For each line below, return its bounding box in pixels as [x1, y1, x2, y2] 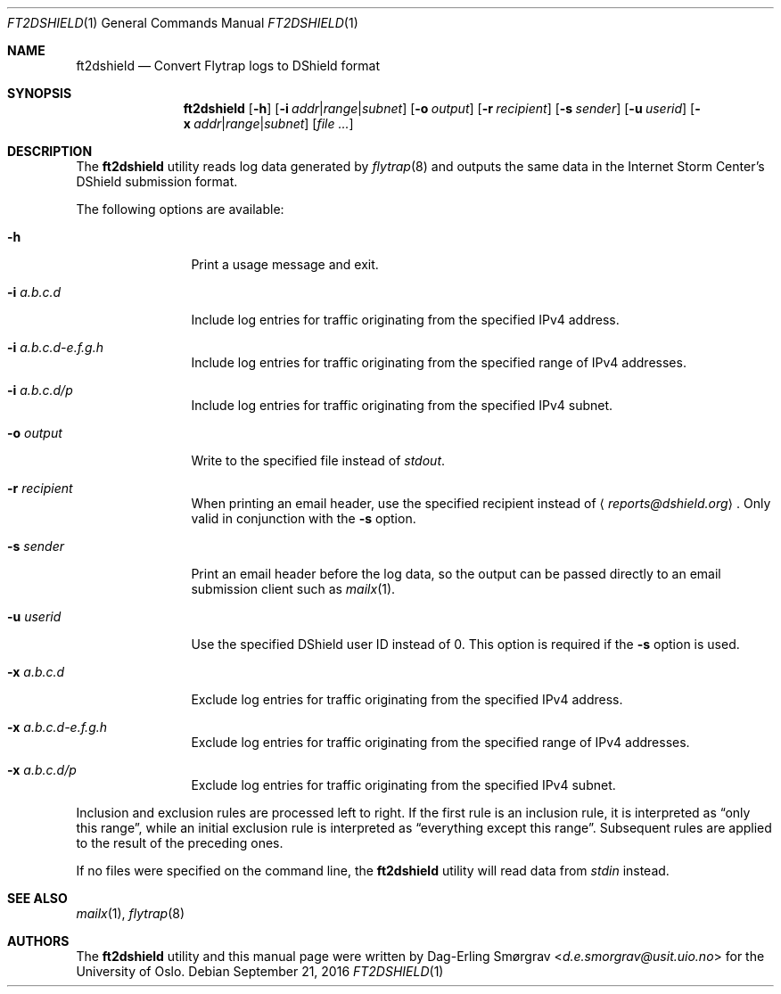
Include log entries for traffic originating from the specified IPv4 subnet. [191, 398, 613, 413]
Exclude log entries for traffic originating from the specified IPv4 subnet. [191, 777, 616, 793]
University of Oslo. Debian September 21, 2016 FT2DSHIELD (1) [76, 964, 444, 979]
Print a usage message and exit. [191, 257, 379, 272]
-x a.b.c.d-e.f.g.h [7, 719, 108, 735]
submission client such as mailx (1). [191, 581, 396, 596]
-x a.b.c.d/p [7, 762, 77, 777]
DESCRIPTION [7, 144, 93, 159]
